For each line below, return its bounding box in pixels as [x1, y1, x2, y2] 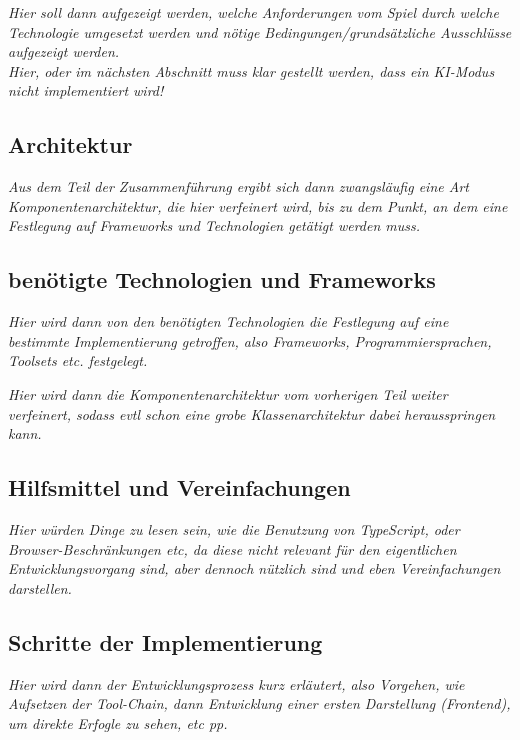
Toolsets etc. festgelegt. [8, 350, 148, 371]
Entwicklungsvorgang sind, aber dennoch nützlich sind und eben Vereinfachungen [8, 558, 501, 579]
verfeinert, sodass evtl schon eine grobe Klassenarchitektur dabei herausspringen [8, 403, 496, 424]
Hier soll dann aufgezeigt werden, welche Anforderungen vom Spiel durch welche [8, 2, 499, 22]
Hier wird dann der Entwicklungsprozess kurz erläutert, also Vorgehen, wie [8, 673, 465, 694]
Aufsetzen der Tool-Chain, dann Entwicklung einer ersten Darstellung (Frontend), [8, 693, 511, 714]
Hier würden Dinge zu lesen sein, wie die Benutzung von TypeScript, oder [8, 518, 460, 539]
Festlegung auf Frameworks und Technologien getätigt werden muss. [8, 215, 421, 236]
